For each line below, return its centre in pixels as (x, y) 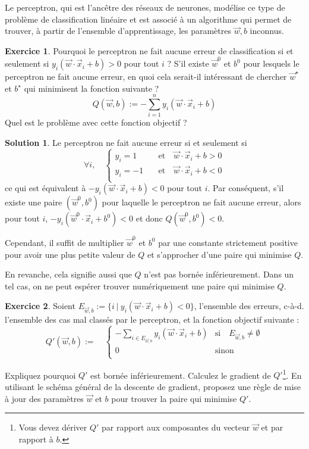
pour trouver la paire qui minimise (174, 398)
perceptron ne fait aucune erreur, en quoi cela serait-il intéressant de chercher (146, 77)
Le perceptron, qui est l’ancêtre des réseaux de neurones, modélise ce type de (145, 7)
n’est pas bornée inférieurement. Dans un (219, 274)
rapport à (36, 439)
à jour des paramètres (44, 398)
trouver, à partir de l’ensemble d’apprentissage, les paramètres (118, 31)
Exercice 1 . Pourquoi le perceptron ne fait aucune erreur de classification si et (149, 50)
